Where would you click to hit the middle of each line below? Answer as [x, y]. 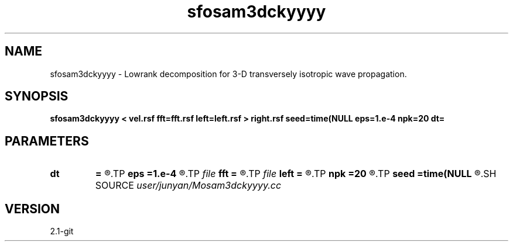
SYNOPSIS [37, 96]
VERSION [33, 209]
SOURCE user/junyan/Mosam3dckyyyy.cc [188, 186]
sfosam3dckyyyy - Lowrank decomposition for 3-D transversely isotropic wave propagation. [228, 74]
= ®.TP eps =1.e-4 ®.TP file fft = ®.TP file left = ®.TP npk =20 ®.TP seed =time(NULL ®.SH [296, 174]
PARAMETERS [47, 141]
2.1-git [62, 231]
